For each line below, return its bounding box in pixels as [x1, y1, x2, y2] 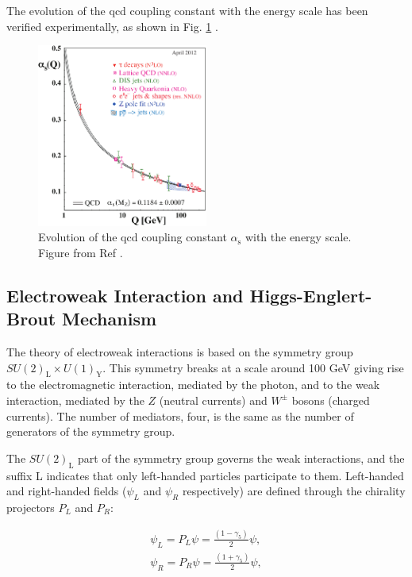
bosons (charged [291, 391, 370, 408]
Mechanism [62, 306, 157, 331]
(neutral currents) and [159, 391, 268, 408]
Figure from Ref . [38, 244, 123, 260]
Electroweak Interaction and [6, 283, 244, 307]
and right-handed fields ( [6, 483, 127, 499]
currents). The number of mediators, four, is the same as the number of [6, 407, 354, 424]
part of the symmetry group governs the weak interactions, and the [77, 449, 405, 466]
